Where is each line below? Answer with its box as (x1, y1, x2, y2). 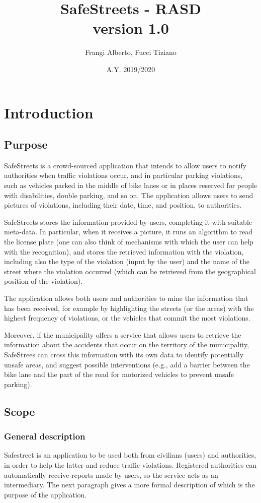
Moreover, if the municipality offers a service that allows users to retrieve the (4, 329, 241, 340)
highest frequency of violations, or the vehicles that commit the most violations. (4, 312, 250, 323)
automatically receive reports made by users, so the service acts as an (4, 469, 218, 480)
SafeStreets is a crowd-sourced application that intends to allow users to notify (4, 160, 247, 170)
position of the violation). (4, 276, 83, 286)
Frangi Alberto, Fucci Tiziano (85, 47, 177, 57)
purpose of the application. (4, 489, 87, 499)
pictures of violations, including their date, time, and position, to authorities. (4, 200, 242, 210)
